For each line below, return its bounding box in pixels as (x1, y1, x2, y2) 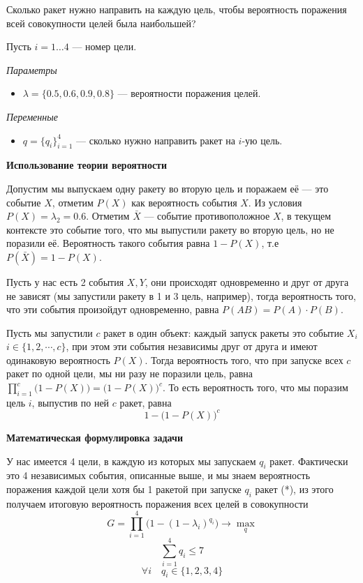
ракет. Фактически (269, 453, 348, 468)
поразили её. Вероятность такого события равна (6, 236, 210, 250)
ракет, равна (119, 395, 172, 409)
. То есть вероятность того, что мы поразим (162, 380, 348, 395)
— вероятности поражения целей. (117, 86, 261, 100)
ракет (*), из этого (255, 481, 334, 496)
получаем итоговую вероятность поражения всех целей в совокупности (6, 496, 309, 510)
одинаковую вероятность (6, 352, 110, 367)
